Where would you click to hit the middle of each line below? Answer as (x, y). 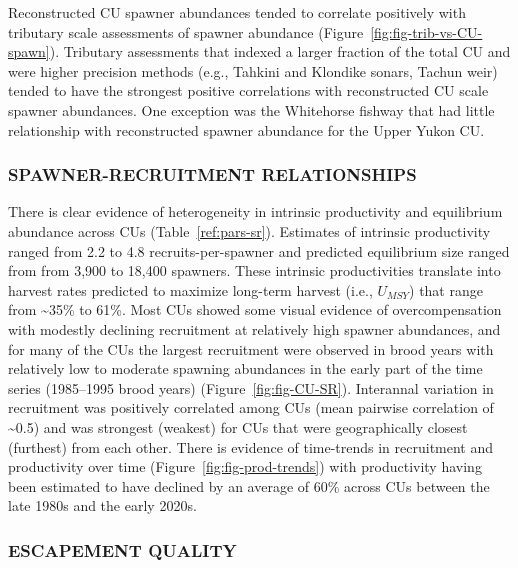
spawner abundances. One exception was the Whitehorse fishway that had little (251, 109)
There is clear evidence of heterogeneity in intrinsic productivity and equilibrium (255, 211)
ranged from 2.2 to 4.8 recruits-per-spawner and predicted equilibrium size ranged (259, 250)
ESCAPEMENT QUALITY (122, 549)
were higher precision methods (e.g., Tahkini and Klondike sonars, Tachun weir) (253, 70)
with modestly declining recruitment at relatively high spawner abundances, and (254, 328)
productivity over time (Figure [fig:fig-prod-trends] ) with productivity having (245, 466)
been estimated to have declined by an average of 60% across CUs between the (249, 485)
